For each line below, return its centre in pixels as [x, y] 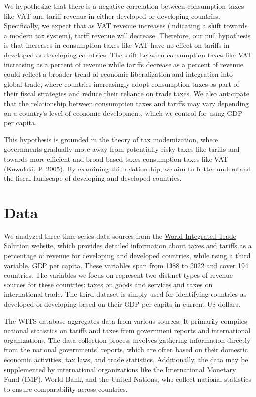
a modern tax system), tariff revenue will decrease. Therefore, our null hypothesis [127, 35]
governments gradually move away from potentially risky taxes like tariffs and [122, 149]
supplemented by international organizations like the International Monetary [120, 369]
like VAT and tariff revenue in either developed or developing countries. [112, 16]
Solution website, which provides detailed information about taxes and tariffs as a [128, 246]
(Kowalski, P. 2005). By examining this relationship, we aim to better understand [128, 168]
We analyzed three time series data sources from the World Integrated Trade [120, 236]
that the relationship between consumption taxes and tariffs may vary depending [127, 103]
